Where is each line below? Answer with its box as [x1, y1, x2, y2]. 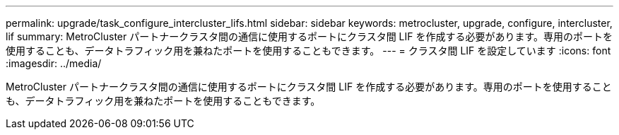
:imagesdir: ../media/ [6, 57, 102, 69]
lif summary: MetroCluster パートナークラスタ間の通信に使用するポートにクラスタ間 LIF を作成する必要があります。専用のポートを [6, 30, 613, 42]
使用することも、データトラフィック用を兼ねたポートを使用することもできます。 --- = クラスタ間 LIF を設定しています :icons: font [6, 45, 611, 57]
